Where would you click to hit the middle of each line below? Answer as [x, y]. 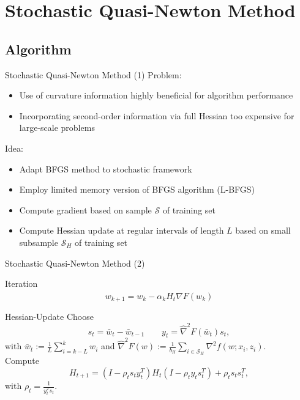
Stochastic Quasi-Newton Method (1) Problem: [93, 74]
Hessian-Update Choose [49, 317]
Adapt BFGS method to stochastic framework [106, 169]
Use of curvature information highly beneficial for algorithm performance [156, 95]
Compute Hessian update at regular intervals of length [122, 230]
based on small [263, 230]
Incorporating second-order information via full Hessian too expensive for [157, 115]
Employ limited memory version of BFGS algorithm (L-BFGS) [137, 189]
